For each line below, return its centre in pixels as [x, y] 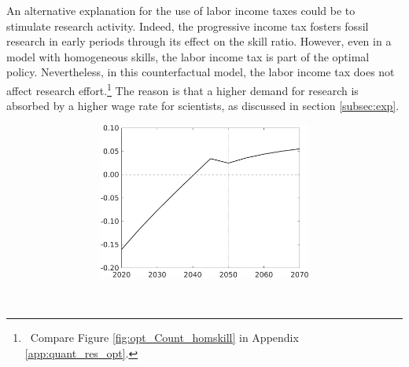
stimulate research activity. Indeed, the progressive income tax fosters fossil [188, 26]
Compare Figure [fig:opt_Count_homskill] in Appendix [164, 338]
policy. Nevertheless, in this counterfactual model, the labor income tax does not [201, 72]
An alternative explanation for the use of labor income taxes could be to [181, 10]
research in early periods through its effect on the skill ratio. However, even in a [199, 41]
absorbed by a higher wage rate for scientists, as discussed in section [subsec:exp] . [203, 106]
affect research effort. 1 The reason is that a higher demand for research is [182, 89]
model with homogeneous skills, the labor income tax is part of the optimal [188, 56]
